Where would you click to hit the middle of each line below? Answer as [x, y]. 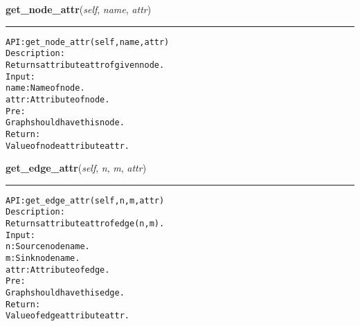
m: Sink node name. [43, 259]
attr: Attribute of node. [58, 99]
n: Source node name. [48, 247]
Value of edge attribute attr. [67, 316]
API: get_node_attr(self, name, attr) [88, 42]
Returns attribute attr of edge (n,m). [85, 224]
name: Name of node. [45, 88]
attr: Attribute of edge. [58, 270]
